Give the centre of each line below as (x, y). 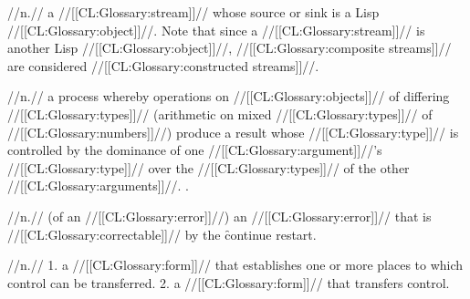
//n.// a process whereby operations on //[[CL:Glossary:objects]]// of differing (229, 96)
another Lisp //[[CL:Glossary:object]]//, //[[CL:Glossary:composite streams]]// (230, 48)
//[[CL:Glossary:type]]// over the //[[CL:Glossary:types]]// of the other (209, 167)
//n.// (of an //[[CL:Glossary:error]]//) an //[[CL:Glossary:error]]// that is (219, 216)
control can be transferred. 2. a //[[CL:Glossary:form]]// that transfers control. (229, 282)
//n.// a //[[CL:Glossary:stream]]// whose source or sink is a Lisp (193, 12)
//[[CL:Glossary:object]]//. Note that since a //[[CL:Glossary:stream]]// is (216, 30)
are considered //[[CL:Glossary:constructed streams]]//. (163, 65)
